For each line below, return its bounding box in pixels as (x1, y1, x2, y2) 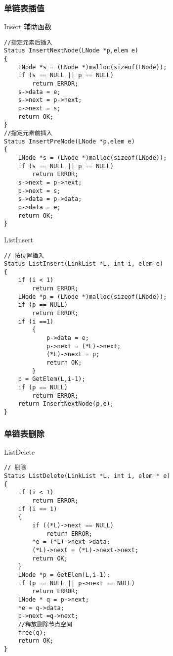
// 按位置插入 (4, 252, 44, 259)
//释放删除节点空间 (18, 620, 73, 628)
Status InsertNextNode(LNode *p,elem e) (4, 47, 139, 54)
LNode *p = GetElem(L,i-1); (18, 571, 110, 578)
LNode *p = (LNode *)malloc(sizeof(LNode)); (18, 293, 167, 300)
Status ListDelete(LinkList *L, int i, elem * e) (4, 472, 171, 480)
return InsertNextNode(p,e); (18, 400, 114, 408)
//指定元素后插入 (4, 39, 52, 46)
